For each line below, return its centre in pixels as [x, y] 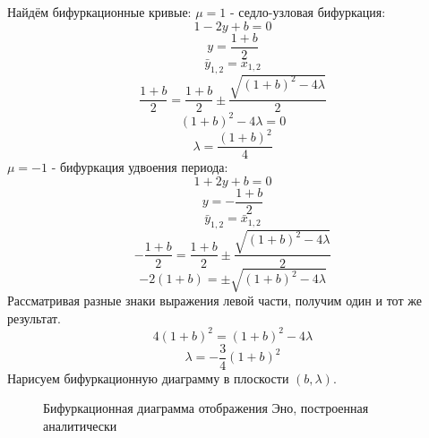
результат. [34, 318]
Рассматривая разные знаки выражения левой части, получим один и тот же [214, 301]
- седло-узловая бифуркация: [308, 12]
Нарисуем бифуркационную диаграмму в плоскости [148, 378]
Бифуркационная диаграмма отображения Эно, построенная [206, 408]
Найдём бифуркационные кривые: [99, 12]
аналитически [80, 426]
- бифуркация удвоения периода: [140, 167]
